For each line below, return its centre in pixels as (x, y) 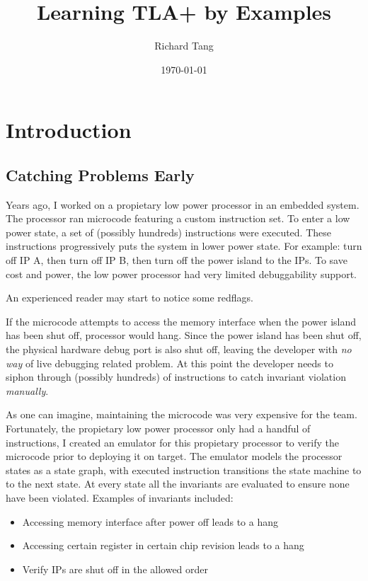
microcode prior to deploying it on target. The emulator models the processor (174, 456)
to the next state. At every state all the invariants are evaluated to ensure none (178, 484)
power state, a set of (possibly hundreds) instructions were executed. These (169, 232)
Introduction (69, 130)
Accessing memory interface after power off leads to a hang (150, 521)
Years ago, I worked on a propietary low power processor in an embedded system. (183, 204)
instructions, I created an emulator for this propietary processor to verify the (172, 442)
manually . (27, 390)
